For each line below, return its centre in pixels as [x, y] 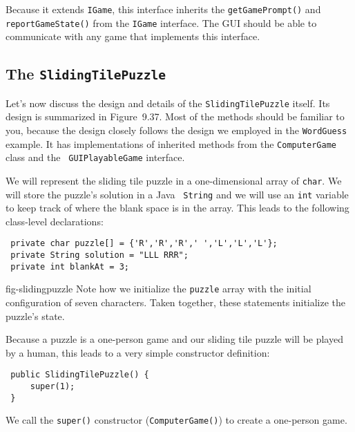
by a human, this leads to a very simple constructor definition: [138, 352]
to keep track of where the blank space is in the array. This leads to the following [177, 208]
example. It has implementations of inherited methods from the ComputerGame [171, 143]
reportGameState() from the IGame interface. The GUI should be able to [161, 22]
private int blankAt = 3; [70, 266]
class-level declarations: [55, 221]
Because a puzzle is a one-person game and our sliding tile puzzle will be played [174, 339]
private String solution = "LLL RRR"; [99, 255]
